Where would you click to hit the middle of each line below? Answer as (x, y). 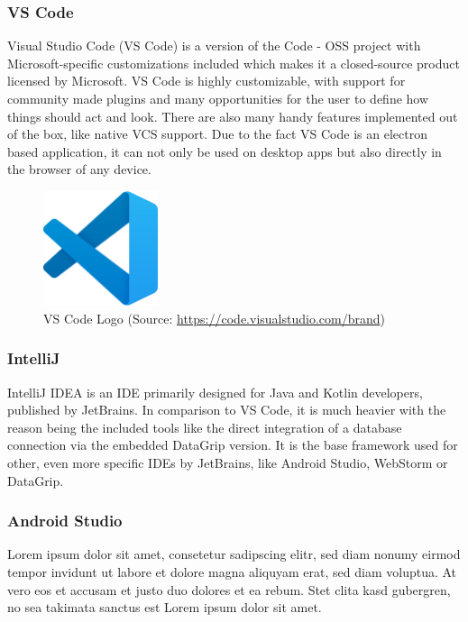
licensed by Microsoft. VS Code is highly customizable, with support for (206, 81)
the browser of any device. (79, 169)
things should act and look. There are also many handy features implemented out (233, 116)
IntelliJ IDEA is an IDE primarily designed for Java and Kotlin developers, (215, 392)
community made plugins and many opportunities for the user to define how (218, 98)
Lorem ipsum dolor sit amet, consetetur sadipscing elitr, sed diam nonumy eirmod (234, 554)
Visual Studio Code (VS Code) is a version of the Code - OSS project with (214, 46)
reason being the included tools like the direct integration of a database (205, 427)
